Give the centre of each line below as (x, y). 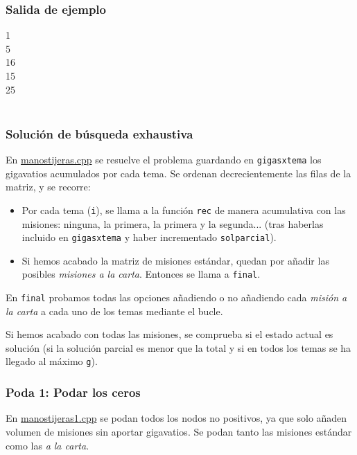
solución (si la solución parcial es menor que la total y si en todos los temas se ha (178, 347)
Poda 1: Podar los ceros (73, 392)
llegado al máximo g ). (52, 361)
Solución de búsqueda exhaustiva (99, 133)
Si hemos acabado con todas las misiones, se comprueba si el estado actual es (169, 334)
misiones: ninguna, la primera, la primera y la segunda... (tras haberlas (173, 223)
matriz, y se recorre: (48, 187)
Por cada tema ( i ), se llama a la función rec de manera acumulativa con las (184, 209)
